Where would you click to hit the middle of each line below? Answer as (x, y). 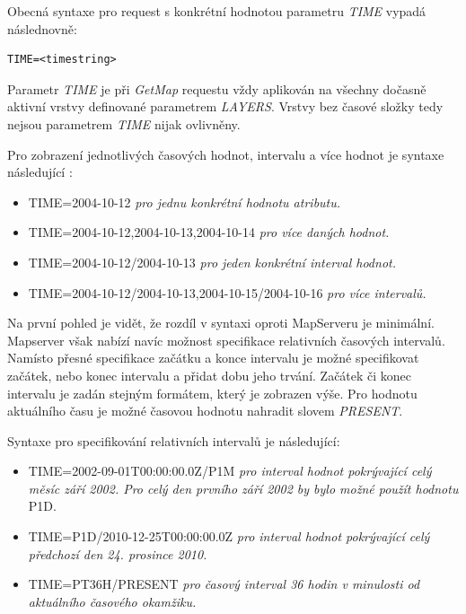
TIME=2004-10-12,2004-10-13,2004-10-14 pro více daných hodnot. (209, 232)
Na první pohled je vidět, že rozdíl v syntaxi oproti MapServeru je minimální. (221, 323)
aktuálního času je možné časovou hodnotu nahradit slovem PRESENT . (205, 411)
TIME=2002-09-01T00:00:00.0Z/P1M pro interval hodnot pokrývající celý (230, 471)
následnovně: (42, 28)
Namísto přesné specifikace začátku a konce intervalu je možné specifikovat (213, 358)
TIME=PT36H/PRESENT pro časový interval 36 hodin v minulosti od (224, 584)
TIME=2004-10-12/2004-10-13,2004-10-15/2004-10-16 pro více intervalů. (227, 292)
